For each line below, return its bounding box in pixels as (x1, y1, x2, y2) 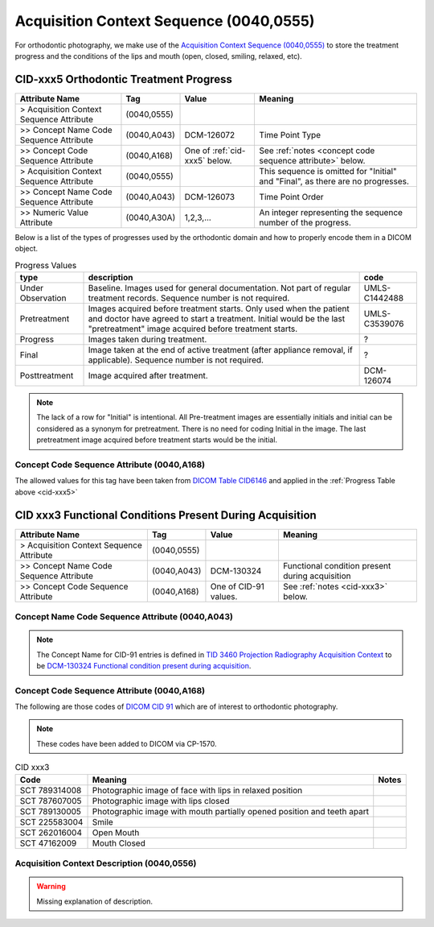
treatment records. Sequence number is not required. (88, 292, 290, 304)
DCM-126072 (184, 129, 235, 140)
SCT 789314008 (19, 784, 82, 796)
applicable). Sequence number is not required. (88, 354, 264, 366)
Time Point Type (259, 129, 321, 140)
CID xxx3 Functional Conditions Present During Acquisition (14, 508, 317, 522)
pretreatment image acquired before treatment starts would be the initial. (36, 435, 277, 445)
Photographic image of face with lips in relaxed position (92, 784, 303, 796)
